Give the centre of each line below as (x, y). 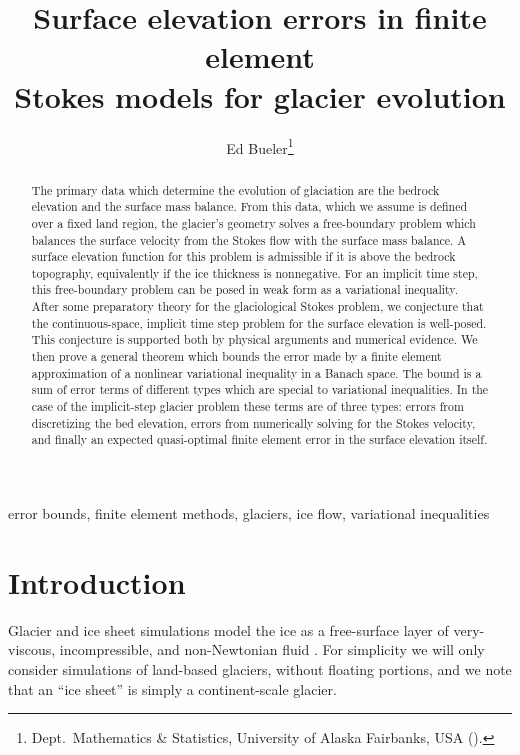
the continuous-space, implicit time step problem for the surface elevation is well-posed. (259, 322)
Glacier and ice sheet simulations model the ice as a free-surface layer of (228, 629)
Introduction (97, 581)
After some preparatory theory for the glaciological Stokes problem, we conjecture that (257, 306)
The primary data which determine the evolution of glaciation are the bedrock (235, 189)
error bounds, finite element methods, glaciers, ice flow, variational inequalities (249, 513)
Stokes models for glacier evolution (260, 95)
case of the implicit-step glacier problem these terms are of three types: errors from (247, 406)
